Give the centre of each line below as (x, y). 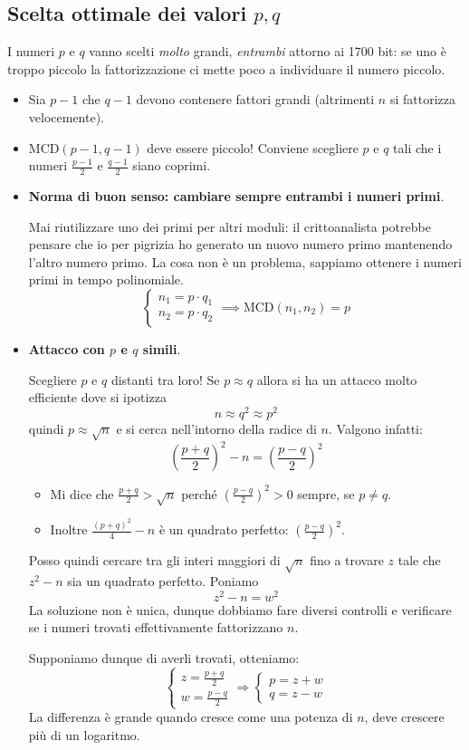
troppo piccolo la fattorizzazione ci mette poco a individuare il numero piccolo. (226, 68)
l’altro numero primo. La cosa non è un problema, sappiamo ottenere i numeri (245, 261)
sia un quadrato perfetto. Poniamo (163, 581)
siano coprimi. (172, 165)
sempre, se (326, 493)
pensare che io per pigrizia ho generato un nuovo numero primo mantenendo (240, 244)
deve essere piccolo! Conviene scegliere (253, 147)
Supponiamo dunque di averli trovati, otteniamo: (164, 657)
